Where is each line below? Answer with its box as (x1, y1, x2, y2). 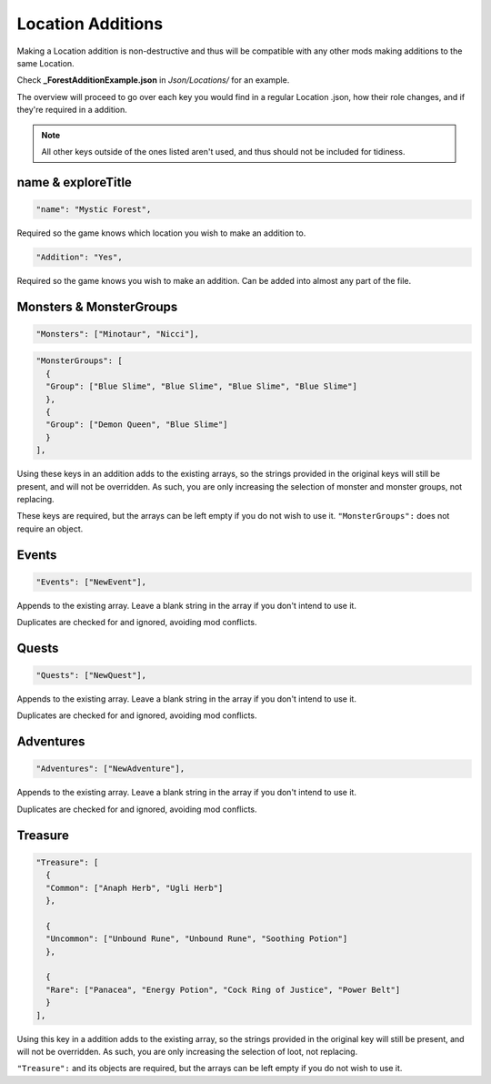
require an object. (16, 523, 84, 534)
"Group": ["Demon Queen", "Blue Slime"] (45, 420, 228, 430)
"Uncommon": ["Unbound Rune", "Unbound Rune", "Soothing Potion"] (45, 934, 348, 944)
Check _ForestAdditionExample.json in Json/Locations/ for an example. (16, 75, 290, 86)
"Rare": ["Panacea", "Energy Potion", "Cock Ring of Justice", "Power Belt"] (45, 984, 401, 995)
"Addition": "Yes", (35, 251, 123, 262)
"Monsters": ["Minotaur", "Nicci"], (35, 329, 200, 339)
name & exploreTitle (16, 174, 132, 190)
